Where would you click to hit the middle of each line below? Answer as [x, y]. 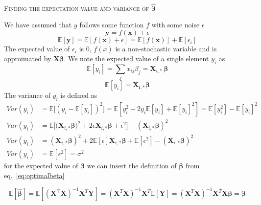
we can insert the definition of [132, 166]
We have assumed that [38, 24]
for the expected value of [41, 166]
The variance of [27, 95]
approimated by [28, 58]
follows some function [112, 24]
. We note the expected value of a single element [136, 58]
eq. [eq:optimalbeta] [34, 175]
